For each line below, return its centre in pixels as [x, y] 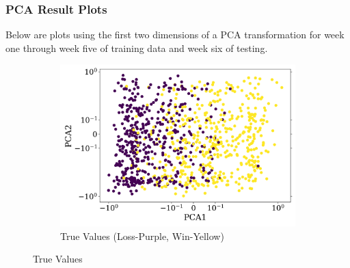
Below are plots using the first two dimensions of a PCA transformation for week [175, 35]
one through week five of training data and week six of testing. [137, 48]
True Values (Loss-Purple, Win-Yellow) [142, 236]
